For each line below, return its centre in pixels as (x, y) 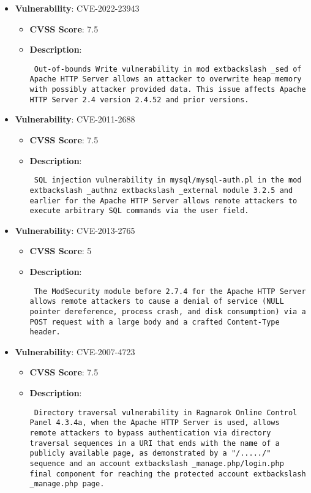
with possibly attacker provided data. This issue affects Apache (168, 90)
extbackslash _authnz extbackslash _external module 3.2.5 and (161, 190)
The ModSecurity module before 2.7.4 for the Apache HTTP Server (170, 291)
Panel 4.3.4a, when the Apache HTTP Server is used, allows (155, 423)
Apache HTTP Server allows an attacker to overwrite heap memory (166, 79)
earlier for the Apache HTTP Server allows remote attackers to (163, 201)
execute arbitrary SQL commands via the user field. (139, 211)
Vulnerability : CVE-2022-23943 (77, 8)
